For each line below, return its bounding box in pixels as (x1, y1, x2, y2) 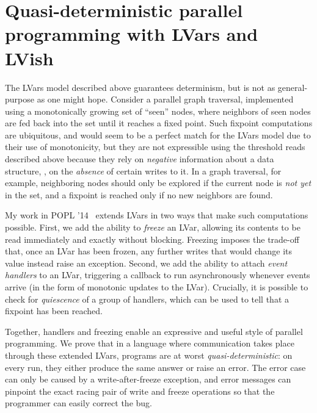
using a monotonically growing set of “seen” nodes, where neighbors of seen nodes (5, 104, 311, 117)
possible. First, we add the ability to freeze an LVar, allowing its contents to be (5, 221, 301, 234)
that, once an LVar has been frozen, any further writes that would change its (5, 245, 293, 257)
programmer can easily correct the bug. (5, 397, 152, 409)
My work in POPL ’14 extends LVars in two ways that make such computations (5, 209, 308, 221)
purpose (5, 93, 34, 106)
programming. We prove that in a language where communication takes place (5, 337, 294, 350)
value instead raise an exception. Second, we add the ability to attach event (5, 256, 288, 269)
